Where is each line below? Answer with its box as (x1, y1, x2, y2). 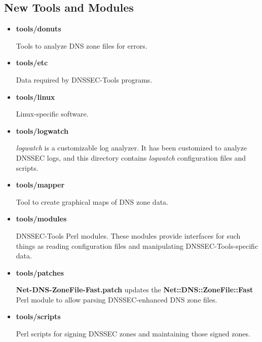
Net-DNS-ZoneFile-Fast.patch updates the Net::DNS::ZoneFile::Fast (16, 284, 253, 295)
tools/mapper (16, 179, 65, 190)
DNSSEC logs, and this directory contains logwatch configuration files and (16, 152, 246, 163)
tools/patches (16, 267, 64, 278)
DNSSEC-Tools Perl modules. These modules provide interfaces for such (16, 230, 241, 241)
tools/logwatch (16, 125, 68, 136)
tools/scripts (16, 311, 61, 322)
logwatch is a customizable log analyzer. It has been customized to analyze (16, 142, 247, 153)
